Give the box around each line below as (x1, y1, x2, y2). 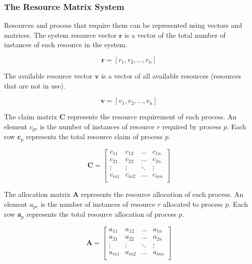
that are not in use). (4, 80, 65, 90)
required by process (162, 121, 221, 131)
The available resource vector (4, 71, 93, 81)
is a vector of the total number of (125, 29, 226, 40)
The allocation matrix (4, 189, 70, 199)
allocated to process (163, 198, 223, 209)
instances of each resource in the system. (4, 39, 127, 50)
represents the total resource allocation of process (26, 209, 177, 219)
